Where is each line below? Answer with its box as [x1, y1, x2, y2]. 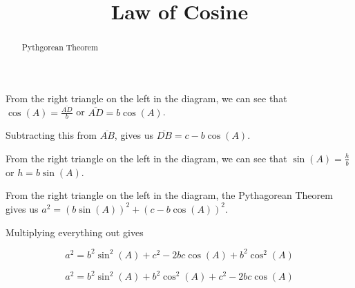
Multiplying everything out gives [6, 224, 144, 239]
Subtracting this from [6, 128, 97, 142]
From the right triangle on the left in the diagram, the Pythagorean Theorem [6, 188, 333, 202]
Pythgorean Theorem [21, 41, 99, 53]
